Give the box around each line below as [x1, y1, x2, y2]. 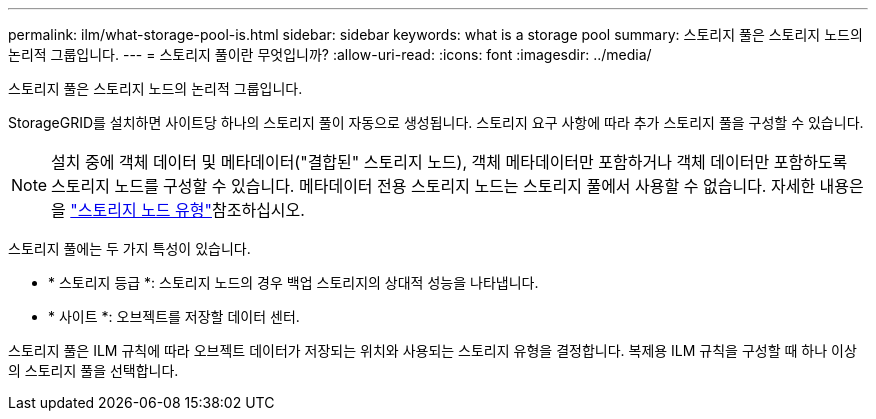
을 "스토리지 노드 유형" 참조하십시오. [51, 200, 305, 220]
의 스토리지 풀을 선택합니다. [8, 362, 179, 379]
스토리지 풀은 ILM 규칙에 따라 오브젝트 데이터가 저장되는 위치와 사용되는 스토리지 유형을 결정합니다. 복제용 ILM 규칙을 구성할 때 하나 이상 [8, 342, 857, 359]
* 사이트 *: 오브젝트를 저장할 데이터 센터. [48, 308, 300, 325]
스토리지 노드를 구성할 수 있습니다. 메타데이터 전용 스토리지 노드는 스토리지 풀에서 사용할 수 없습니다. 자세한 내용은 [51, 176, 864, 196]
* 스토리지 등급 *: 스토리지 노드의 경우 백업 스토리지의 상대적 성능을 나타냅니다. [48, 274, 539, 291]
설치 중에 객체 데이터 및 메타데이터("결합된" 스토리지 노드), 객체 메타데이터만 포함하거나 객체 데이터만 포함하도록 [51, 152, 848, 172]
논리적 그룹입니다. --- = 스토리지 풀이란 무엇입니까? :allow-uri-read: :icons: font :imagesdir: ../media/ [8, 46, 652, 63]
